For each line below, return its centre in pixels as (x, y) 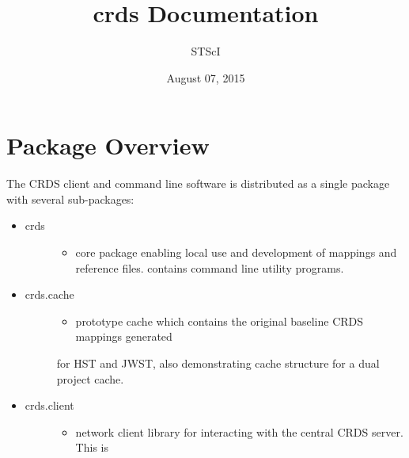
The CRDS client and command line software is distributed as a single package (198, 183)
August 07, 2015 (206, 77)
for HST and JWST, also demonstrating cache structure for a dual (218, 363)
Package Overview (108, 145)
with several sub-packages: (70, 198)
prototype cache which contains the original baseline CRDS (220, 321)
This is (92, 447)
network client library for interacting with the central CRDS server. (239, 431)
